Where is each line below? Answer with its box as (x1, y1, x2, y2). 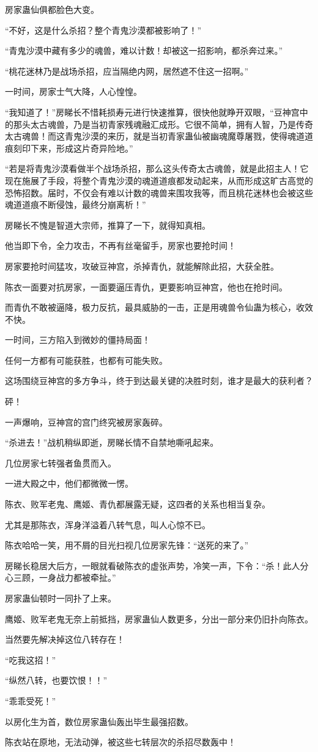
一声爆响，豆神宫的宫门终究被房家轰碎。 (5, 415, 168, 428)
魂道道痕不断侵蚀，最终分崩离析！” (5, 198, 146, 211)
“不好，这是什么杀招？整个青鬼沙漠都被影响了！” (5, 23, 202, 36)
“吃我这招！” (5, 653, 56, 666)
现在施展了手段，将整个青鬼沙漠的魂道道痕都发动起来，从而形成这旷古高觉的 (5, 174, 313, 186)
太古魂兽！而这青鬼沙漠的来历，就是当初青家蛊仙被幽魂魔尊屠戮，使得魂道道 (5, 130, 313, 142)
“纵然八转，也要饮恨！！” (5, 674, 108, 687)
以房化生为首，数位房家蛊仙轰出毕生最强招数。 (5, 715, 193, 728)
